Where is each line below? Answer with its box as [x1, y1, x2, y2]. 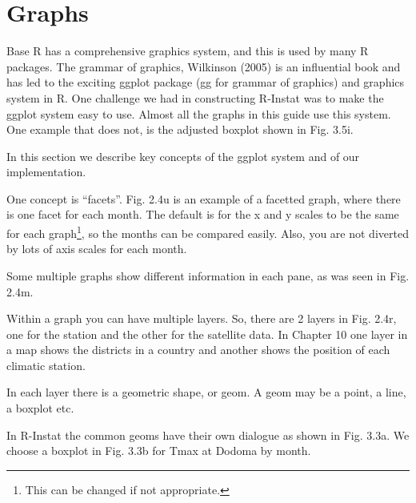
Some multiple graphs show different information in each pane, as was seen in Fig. [6, 267, 410, 284]
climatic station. [6, 356, 86, 373]
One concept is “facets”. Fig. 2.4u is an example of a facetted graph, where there [6, 190, 401, 207]
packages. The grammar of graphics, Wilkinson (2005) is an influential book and [6, 58, 401, 74]
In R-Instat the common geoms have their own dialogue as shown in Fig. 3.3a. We [6, 426, 410, 443]
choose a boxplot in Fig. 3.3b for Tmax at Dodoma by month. [6, 442, 311, 459]
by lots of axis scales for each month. [6, 240, 187, 257]
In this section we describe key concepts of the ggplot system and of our [6, 147, 360, 164]
